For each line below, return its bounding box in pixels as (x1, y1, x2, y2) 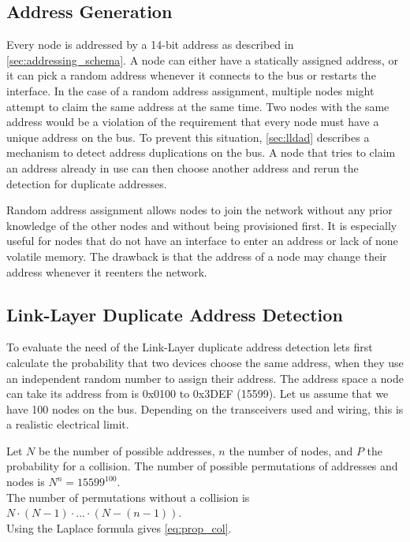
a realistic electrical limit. (6, 416, 129, 432)
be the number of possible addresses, (38, 442, 215, 458)
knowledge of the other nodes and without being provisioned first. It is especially (6, 217, 397, 233)
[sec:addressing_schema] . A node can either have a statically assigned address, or (6, 51, 399, 68)
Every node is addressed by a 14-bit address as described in (6, 36, 294, 53)
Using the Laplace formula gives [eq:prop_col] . (6, 519, 232, 536)
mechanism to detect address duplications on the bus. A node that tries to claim (6, 144, 396, 161)
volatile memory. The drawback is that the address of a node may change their (6, 247, 387, 264)
